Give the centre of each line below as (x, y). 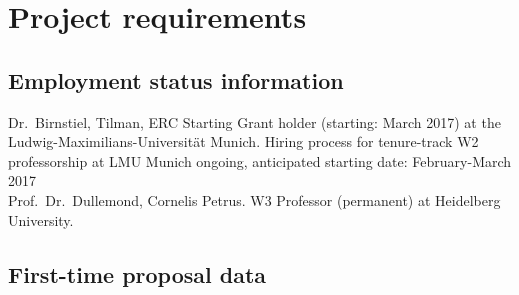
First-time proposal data (137, 273)
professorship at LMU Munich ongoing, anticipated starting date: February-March (260, 160)
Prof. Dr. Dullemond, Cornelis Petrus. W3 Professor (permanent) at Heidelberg (254, 199)
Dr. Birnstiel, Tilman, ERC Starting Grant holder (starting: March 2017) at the (254, 121)
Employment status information (176, 79)
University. (41, 219)
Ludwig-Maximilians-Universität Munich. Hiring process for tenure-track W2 (243, 141)
